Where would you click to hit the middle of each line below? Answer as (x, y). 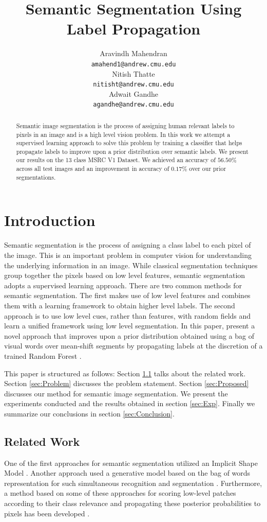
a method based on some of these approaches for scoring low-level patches (120, 493)
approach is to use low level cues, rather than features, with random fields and (128, 315)
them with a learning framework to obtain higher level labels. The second (120, 305)
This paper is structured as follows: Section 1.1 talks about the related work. (125, 373)
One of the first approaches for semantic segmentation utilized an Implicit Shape (131, 463)
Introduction (50, 220)
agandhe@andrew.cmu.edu (133, 105)
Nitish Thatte (133, 73)
